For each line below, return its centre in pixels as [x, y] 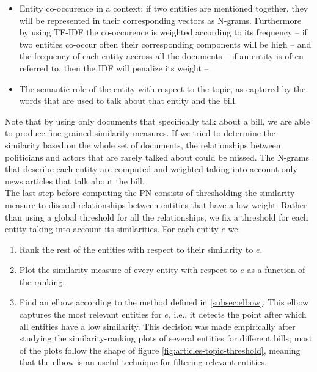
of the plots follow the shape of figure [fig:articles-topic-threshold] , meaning [160, 350]
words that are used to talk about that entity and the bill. [128, 100]
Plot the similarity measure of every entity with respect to [128, 270]
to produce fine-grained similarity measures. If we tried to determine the [140, 133]
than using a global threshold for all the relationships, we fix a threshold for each [157, 217]
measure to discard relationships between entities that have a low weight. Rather [156, 204]
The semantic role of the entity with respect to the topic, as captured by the [162, 88]
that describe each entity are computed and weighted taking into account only [151, 169]
